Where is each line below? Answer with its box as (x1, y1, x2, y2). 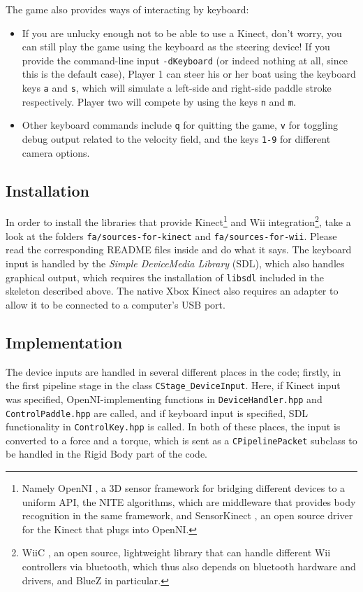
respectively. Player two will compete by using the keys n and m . (22, 94, 296, 108)
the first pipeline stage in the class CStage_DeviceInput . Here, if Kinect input (6, 378, 341, 393)
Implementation (6, 331, 123, 353)
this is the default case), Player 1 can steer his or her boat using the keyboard (22, 66, 356, 81)
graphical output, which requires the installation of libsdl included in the (6, 269, 324, 284)
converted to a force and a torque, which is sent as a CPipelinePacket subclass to (6, 432, 357, 447)
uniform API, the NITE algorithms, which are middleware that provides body (22, 494, 356, 509)
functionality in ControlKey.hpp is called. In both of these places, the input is (6, 419, 341, 434)
